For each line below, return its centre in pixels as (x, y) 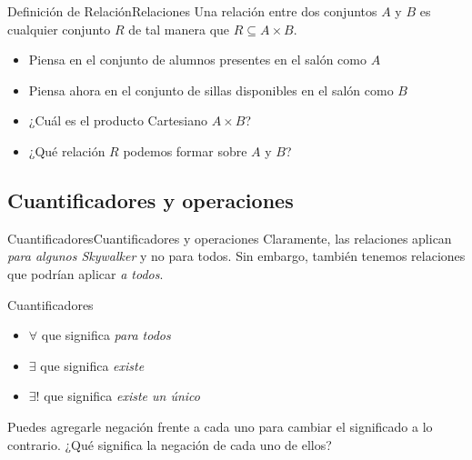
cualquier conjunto (59, 29)
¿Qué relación (67, 150)
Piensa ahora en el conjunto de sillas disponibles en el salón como (211, 90)
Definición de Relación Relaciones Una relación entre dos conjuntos (192, 11)
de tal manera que (179, 29)
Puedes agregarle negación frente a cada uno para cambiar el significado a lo (220, 426)
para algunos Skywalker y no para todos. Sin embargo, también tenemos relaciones (236, 256)
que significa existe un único (122, 396)
